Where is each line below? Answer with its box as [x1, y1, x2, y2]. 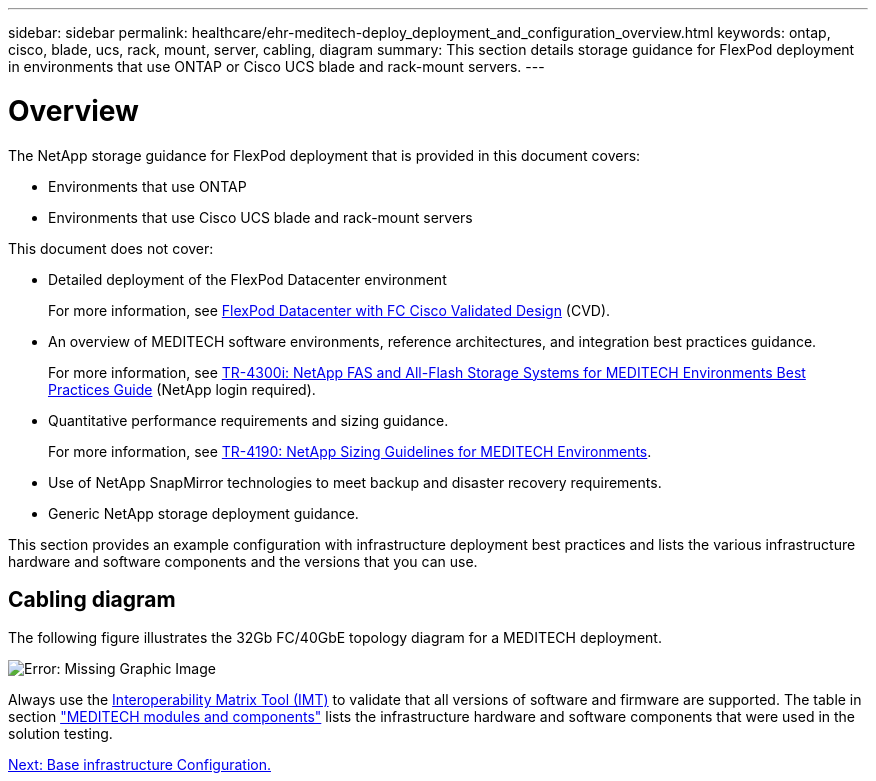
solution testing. [8, 725, 113, 743]
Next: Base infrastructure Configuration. [8, 756, 271, 774]
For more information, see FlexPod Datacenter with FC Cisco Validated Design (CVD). [48, 301, 611, 319]
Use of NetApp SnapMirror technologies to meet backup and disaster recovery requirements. [48, 473, 662, 491]
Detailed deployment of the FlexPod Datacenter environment [48, 270, 447, 288]
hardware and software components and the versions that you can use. [8, 552, 478, 570]
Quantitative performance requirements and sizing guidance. [48, 411, 449, 429]
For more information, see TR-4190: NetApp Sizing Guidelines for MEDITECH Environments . [48, 442, 652, 460]
